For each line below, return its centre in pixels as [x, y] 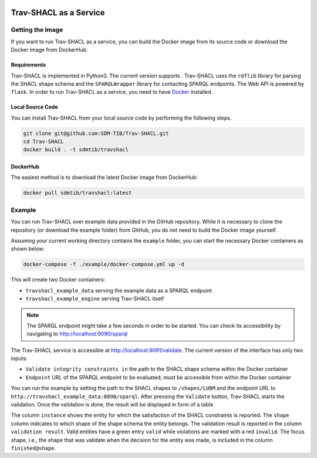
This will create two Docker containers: [58, 280]
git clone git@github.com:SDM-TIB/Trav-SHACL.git [96, 133]
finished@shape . [33, 448]
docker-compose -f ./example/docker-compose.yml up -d [104, 264]
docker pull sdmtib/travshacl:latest [77, 193]
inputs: [19, 358]
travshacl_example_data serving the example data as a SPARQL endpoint [119, 290]
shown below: [28, 249]
